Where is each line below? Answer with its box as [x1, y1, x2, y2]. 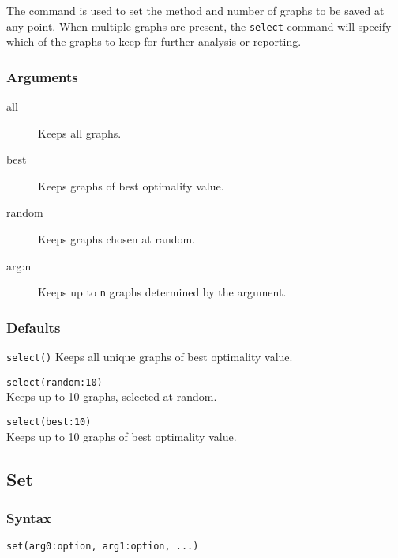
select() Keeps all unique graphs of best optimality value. [6, 349, 293, 365]
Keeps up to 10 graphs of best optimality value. [6, 428, 237, 444]
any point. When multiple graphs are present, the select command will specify [6, 17, 392, 34]
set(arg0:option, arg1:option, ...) [6, 541, 199, 552]
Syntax [6, 507, 51, 527]
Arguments [6, 66, 78, 86]
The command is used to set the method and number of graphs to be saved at [6, 2, 385, 18]
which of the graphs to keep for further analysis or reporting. [6, 33, 302, 50]
